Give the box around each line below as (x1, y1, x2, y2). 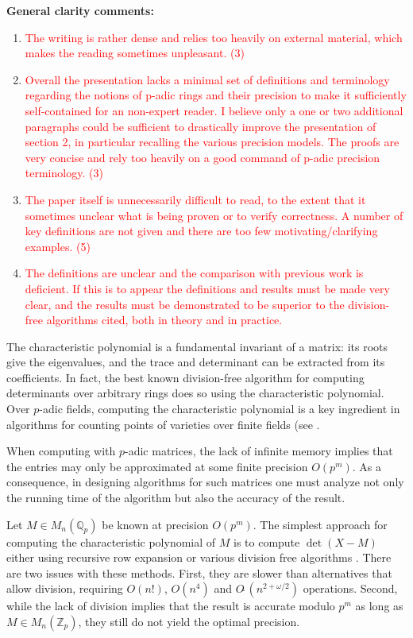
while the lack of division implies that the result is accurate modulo (6, 597, 335, 614)
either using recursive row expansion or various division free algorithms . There (6, 549, 392, 566)
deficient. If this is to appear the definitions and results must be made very (25, 280, 390, 296)
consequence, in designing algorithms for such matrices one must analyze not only (6, 474, 404, 490)
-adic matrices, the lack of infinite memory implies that (125, 443, 393, 459)
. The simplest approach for (253, 516, 388, 532)
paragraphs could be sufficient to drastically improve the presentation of (25, 118, 376, 134)
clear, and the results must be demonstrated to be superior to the (25, 296, 345, 312)
